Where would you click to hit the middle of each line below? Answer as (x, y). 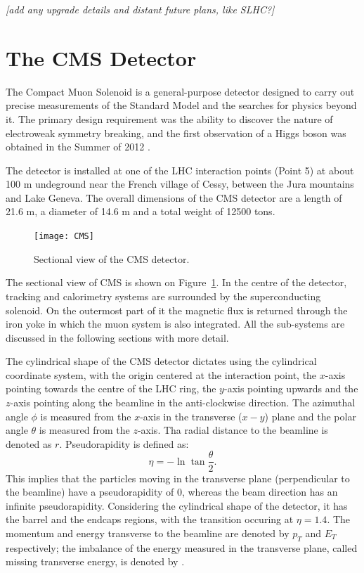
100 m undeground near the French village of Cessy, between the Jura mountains (180, 184)
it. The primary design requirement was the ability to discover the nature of (169, 118)
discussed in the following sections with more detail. (117, 337)
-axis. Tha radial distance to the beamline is (233, 430)
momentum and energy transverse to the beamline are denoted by (148, 533)
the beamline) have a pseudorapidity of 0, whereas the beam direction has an (172, 492)
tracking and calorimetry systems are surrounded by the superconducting (163, 296)
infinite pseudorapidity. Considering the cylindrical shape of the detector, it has (177, 505)
